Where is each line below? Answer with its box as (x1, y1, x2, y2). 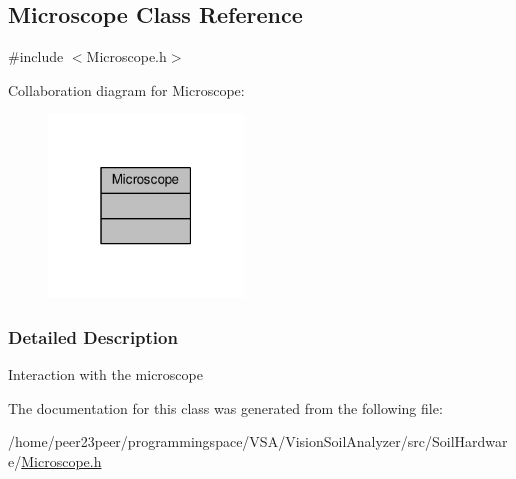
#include (8, 46, 64, 67)
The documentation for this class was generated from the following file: (8, 397, 443, 418)
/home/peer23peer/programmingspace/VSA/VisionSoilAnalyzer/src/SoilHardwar (8, 431, 508, 452)
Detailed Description (8, 324, 178, 349)
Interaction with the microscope (8, 364, 203, 385)
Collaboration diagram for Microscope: (8, 79, 245, 100)
